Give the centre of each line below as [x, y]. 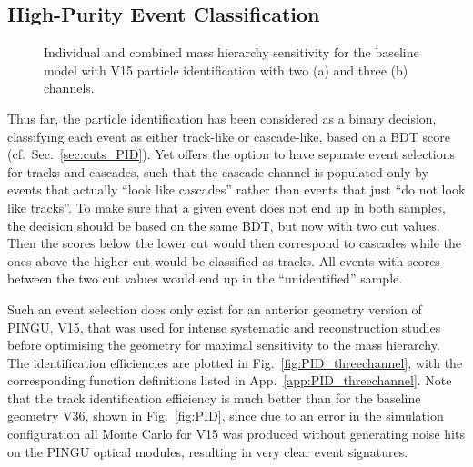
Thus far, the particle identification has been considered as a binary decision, [222, 118]
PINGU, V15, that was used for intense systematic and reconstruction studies [224, 327]
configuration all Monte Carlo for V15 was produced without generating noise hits [236, 434]
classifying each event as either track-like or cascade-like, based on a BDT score [229, 136]
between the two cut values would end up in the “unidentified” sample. [205, 278]
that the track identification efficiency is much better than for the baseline [214, 397]
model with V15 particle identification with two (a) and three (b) [226, 70]
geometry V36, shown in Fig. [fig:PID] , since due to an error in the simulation [226, 416]
